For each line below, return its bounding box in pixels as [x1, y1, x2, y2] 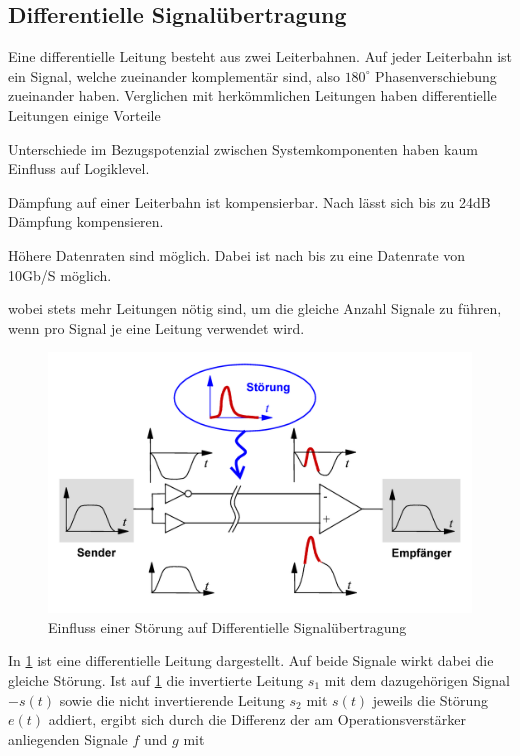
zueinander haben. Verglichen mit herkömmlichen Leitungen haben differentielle [8, 85, 497, 106]
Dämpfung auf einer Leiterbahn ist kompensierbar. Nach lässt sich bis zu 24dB [8, 191, 491, 212]
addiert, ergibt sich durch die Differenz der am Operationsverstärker [48, 709, 467, 730]
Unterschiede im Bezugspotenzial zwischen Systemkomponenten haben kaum [8, 138, 478, 159]
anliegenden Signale [8, 728, 128, 749]
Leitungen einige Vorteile [8, 104, 161, 125]
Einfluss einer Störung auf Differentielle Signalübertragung [48, 616, 407, 637]
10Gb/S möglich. [8, 264, 112, 285]
